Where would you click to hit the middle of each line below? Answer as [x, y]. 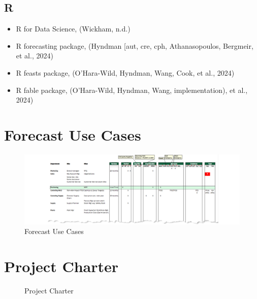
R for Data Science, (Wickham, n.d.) [73, 29]
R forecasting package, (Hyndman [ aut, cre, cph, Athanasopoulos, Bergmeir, [135, 45]
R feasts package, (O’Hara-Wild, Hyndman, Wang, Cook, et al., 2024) [125, 72]
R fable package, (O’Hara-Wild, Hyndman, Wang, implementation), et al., [132, 90]
